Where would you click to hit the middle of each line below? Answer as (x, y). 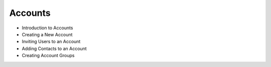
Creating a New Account (47, 34)
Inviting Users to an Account (51, 42)
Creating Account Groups (48, 56)
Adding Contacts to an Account (54, 48)
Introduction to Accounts (47, 28)
